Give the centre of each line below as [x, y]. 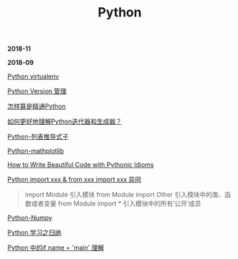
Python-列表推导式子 [38, 137]
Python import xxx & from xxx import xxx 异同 [74, 180]
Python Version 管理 [37, 91]
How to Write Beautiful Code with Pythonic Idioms [81, 165]
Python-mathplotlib [36, 151]
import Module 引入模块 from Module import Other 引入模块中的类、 [125, 195]
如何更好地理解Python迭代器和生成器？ [65, 121]
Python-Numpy [30, 218]
